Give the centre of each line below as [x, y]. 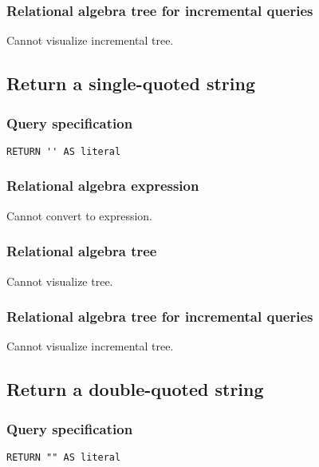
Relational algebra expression [103, 186]
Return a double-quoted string [135, 389]
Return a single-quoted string [131, 83]
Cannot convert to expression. [80, 215]
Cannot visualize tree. [60, 281]
